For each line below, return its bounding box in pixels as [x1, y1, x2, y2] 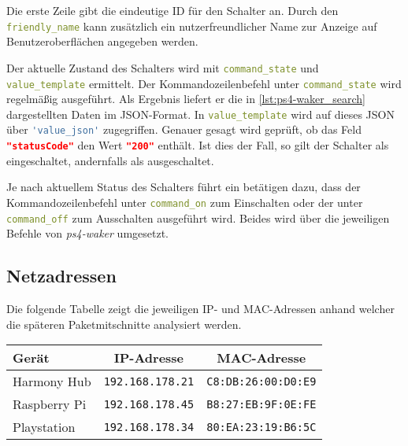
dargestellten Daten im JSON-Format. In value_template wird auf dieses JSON [6, 105, 395, 122]
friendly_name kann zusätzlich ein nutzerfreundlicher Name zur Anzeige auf [6, 17, 377, 34]
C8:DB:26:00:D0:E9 [206, 374, 317, 388]
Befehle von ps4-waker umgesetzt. [6, 225, 169, 241]
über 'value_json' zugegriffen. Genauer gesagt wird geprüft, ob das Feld [6, 121, 362, 138]
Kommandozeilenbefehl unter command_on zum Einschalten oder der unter [6, 194, 363, 210]
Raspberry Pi [13, 395, 87, 414]
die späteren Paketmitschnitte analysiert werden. [6, 315, 242, 332]
